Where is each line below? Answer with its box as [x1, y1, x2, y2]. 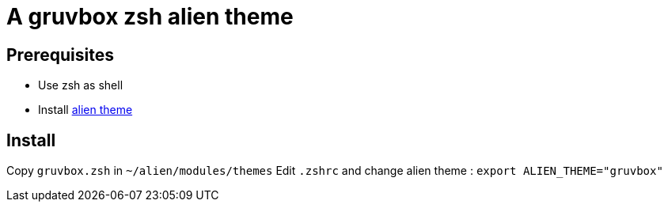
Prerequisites [6, 44, 114, 65]
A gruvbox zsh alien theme [6, 3, 294, 30]
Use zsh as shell [38, 78, 123, 93]
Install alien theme [38, 103, 133, 117]
